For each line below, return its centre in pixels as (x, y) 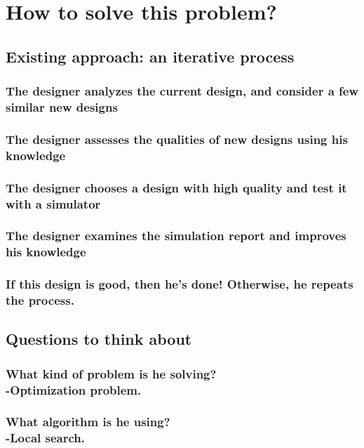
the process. (40, 300)
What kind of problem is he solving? (111, 373)
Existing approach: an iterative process (150, 56)
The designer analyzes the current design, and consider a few (182, 91)
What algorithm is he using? (88, 422)
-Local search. (45, 438)
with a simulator (53, 203)
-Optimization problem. (74, 389)
